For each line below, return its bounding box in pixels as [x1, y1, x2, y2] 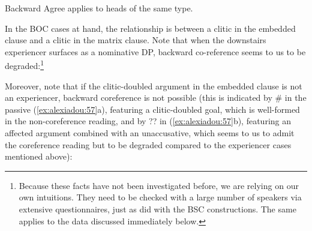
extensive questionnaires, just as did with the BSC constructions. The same [19, 202, 296, 215]
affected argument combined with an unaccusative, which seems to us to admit [5, 127, 295, 139]
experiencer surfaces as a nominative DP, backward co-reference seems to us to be [5, 45, 306, 58]
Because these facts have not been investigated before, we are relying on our [19, 179, 299, 191]
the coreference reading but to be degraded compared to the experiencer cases [5, 138, 292, 151]
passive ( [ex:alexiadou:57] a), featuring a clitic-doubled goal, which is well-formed [5, 103, 300, 115]
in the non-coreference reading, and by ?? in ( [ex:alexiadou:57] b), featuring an [5, 115, 291, 127]
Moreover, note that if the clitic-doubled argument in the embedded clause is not [5, 79, 302, 92]
